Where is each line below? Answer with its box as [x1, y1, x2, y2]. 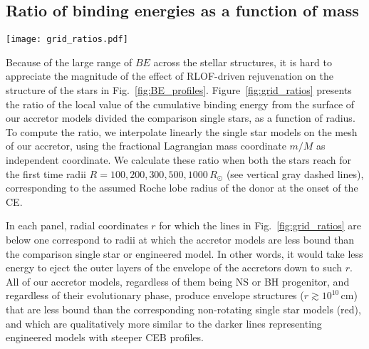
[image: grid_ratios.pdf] [6, 34, 128, 45]
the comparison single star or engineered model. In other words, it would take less [6, 246, 363, 261]
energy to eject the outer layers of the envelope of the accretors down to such [6, 260, 343, 275]
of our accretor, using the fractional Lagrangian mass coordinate [6, 138, 286, 153]
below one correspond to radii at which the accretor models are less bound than [6, 231, 354, 246]
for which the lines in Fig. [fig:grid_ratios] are [159, 218, 361, 233]
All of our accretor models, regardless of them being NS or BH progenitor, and [6, 274, 350, 288]
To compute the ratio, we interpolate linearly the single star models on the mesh [6, 124, 358, 139]
